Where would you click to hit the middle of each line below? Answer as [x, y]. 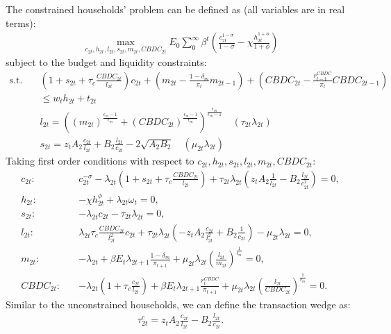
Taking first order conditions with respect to [100, 161]
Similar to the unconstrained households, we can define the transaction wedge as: [178, 304]
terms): [21, 23]
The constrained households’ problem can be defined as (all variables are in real [175, 9]
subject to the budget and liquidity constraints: [106, 62]
